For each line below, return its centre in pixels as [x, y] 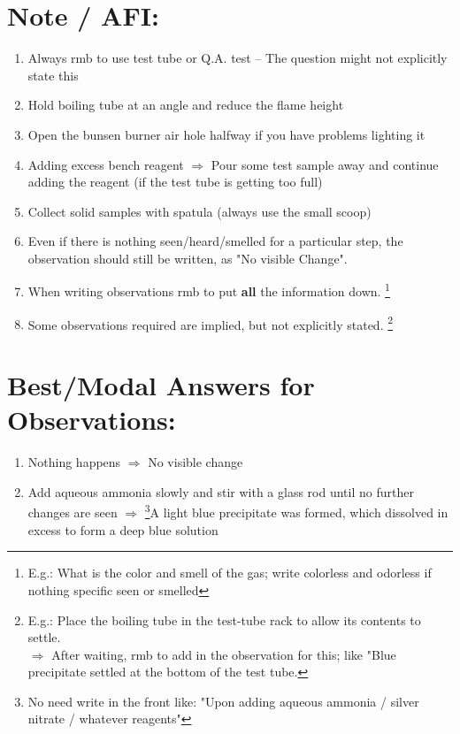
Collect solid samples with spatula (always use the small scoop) [199, 211]
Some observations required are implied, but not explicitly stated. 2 [211, 323]
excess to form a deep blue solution [123, 529]
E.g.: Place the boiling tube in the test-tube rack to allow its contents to [224, 619]
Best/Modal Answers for [161, 385]
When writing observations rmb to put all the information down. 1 [209, 290]
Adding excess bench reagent [106, 164]
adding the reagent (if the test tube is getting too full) [175, 182]
